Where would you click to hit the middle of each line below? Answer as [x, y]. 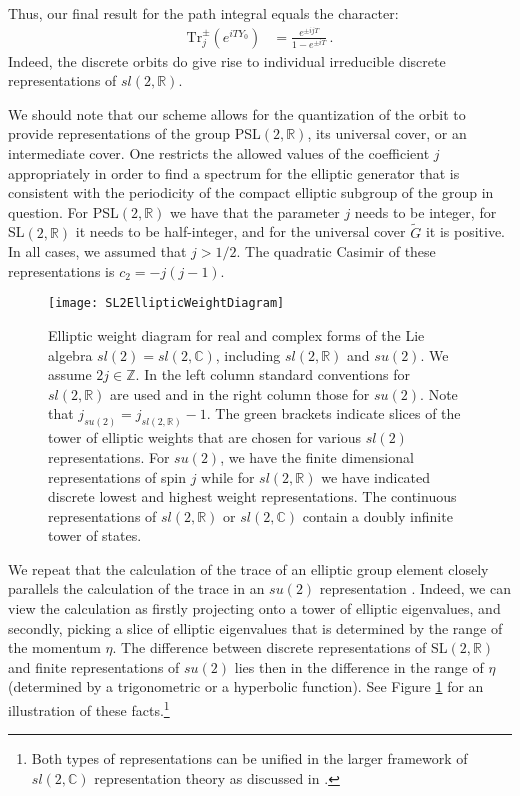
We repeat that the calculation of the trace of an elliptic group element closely [248, 568]
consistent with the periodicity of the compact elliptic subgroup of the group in [251, 192]
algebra [70, 354]
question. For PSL [63, 211]
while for [228, 476]
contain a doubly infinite [377, 515]
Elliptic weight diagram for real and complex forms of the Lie [236, 335]
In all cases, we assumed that [97, 251]
